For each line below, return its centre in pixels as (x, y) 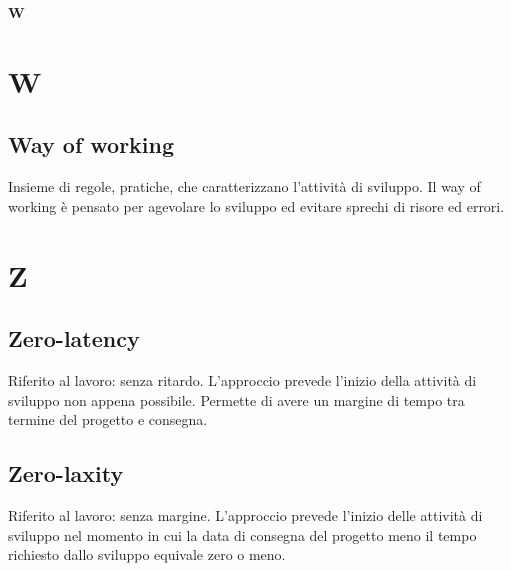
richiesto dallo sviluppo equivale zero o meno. (147, 554)
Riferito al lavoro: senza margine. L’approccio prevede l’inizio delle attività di (245, 514)
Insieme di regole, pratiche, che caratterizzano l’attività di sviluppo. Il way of (244, 186)
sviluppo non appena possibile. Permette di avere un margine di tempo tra (236, 399)
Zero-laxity (66, 473)
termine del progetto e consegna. (108, 419)
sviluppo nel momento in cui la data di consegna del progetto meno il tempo (242, 534)
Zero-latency (74, 338)
